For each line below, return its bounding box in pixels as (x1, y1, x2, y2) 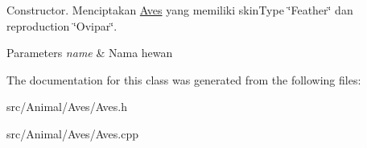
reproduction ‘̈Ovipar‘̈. (6, 17, 118, 34)
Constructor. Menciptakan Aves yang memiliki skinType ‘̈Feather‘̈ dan (6, 2, 353, 18)
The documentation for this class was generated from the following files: (6, 71, 361, 88)
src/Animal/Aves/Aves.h (6, 98, 127, 115)
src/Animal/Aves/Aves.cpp (6, 125, 138, 142)
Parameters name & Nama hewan (6, 44, 173, 61)
